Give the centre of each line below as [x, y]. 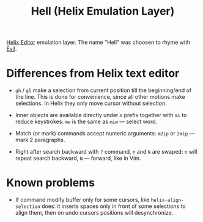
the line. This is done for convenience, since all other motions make [100, 97]
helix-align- [168, 200]
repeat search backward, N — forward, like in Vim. [78, 158]
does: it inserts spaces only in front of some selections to [114, 206]
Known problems [50, 183]
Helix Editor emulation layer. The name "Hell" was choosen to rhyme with [98, 42]
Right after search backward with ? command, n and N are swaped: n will [106, 152]
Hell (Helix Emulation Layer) [103, 11]
